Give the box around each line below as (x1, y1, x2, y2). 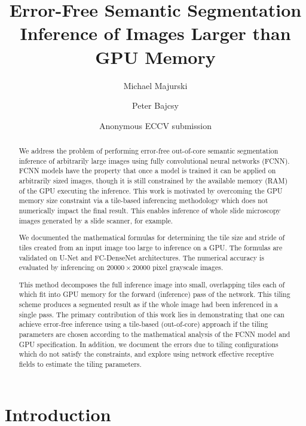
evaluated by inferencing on (19, 262, 105, 272)
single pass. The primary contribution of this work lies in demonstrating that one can (19, 309, 284, 319)
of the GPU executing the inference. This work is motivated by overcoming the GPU (19, 185, 283, 195)
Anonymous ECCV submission (99, 119, 212, 131)
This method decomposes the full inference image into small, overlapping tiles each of (19, 279, 285, 289)
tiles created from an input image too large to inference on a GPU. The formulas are (19, 242, 283, 252)
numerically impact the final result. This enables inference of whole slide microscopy (19, 206, 281, 216)
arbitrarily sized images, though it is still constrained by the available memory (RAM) (19, 176, 288, 186)
